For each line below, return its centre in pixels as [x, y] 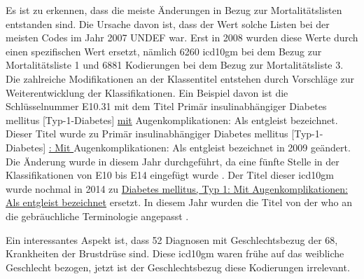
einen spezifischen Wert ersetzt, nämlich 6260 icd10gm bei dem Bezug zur [164, 51]
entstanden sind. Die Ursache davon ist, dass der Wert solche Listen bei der [168, 23]
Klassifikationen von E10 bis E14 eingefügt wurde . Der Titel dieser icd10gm [170, 175]
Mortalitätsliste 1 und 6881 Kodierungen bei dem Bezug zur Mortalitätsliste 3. [175, 65]
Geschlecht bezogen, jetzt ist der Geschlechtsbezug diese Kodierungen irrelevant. [178, 267]
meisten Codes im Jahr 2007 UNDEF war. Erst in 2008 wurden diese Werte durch [182, 38]
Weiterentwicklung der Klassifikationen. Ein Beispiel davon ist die [147, 92]
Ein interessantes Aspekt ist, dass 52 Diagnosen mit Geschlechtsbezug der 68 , [172, 239]
